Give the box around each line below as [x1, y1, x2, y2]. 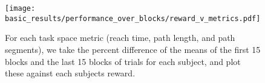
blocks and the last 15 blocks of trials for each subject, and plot [5, 55, 241, 67]
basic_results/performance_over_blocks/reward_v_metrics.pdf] [5, 14, 261, 23]
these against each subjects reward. [5, 67, 136, 79]
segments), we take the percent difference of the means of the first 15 [5, 43, 261, 55]
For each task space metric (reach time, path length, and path [5, 31, 235, 44]
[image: [5, 4, 36, 13]
